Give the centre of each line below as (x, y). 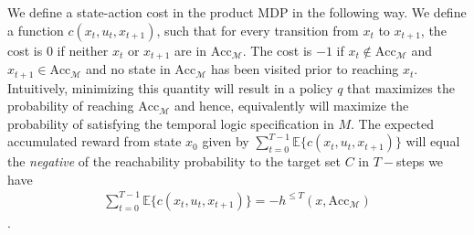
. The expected (392, 123)
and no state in (128, 69)
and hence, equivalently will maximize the (291, 106)
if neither (83, 50)
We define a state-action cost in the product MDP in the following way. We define (237, 12)
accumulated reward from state (95, 141)
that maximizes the (401, 87)
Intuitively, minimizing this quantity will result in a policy (170, 87)
